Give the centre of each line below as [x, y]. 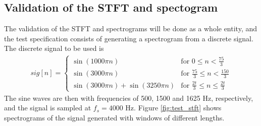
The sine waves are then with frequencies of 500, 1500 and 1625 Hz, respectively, [129, 98]
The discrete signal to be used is [54, 48]
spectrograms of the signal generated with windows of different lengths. [114, 117]
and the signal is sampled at [48, 108]
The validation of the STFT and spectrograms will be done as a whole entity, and [131, 28]
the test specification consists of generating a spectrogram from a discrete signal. [129, 38]
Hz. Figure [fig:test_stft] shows [173, 108]
